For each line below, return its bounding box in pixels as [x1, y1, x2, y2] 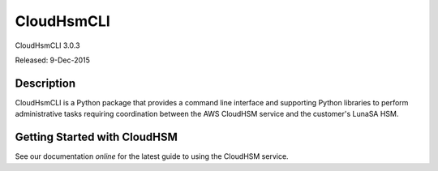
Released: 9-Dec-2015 [15, 55, 91, 65]
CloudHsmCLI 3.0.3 [15, 41, 80, 50]
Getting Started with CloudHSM [15, 130, 178, 144]
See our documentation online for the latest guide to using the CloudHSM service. [15, 152, 289, 161]
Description [15, 76, 76, 90]
